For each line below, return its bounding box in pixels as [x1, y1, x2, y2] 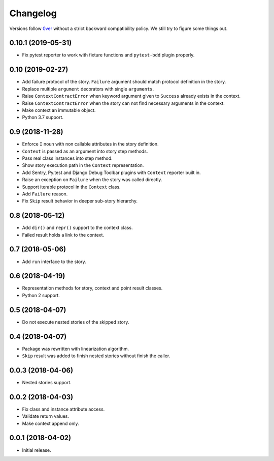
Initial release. [22, 447, 51, 453]
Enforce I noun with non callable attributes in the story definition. [22, 141, 159, 147]
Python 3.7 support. [22, 114, 63, 121]
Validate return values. [22, 413, 70, 419]
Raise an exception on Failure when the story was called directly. [22, 177, 162, 183]
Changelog [9, 8, 57, 19]
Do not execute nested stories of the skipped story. [22, 319, 129, 325]
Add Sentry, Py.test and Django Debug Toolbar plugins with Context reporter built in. [22, 169, 201, 176]
